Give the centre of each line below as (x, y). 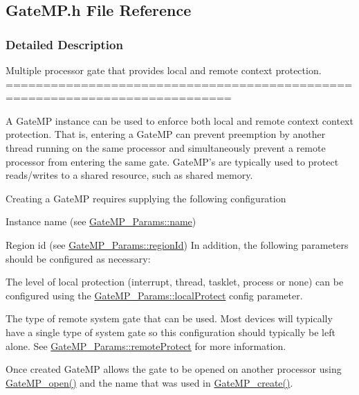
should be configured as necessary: (78, 258)
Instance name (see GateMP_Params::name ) (101, 221)
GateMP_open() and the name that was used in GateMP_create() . (149, 382)
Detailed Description (64, 44)
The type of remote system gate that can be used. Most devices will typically (169, 318)
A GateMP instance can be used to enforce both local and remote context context (179, 120)
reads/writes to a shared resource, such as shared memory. (129, 175)
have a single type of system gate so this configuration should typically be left (171, 332)
